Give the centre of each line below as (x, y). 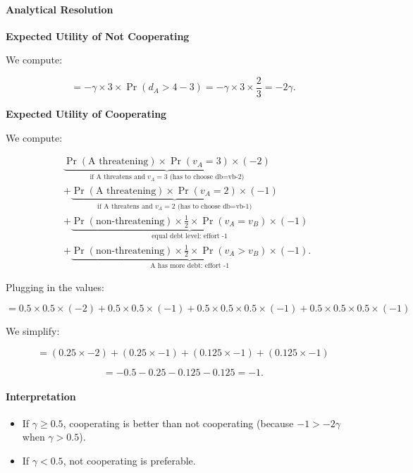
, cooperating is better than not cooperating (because (178, 423)
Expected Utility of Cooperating (86, 114)
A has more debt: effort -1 (190, 266)
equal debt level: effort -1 (190, 236)
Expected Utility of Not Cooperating (98, 36)
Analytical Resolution (60, 9)
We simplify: (33, 331)
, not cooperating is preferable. (129, 460)
